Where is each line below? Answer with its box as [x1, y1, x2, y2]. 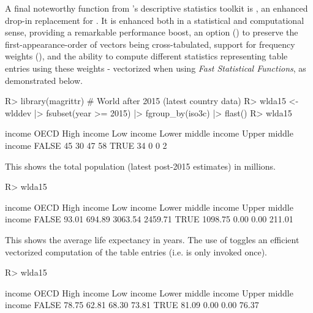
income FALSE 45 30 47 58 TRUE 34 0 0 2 [5, 138, 167, 151]
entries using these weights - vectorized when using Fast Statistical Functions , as [5, 61, 306, 74]
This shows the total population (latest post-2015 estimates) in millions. [5, 159, 276, 172]
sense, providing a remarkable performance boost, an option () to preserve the [5, 26, 298, 39]
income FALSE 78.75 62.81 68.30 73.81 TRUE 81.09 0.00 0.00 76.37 [5, 298, 259, 311]
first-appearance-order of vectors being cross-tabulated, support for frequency [5, 37, 295, 50]
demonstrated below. [5, 74, 83, 86]
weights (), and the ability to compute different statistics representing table [5, 50, 288, 62]
